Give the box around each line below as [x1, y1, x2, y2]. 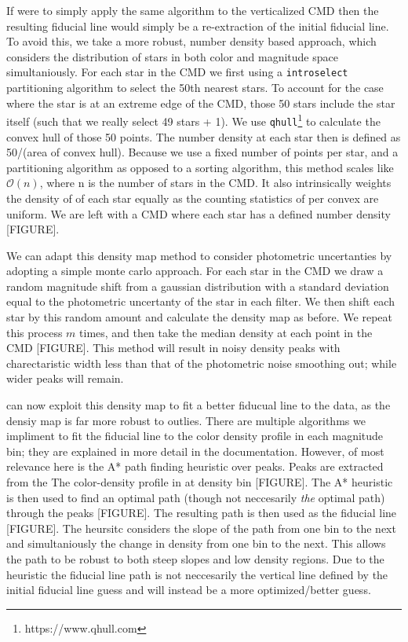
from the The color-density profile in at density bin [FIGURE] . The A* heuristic [6, 474, 393, 490]
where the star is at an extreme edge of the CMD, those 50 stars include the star [6, 94, 395, 111]
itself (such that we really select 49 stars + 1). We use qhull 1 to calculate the [6, 111, 381, 129]
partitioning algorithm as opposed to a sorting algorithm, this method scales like [6, 159, 394, 175]
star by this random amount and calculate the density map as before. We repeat [6, 309, 393, 325]
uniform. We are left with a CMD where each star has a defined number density [6, 205, 391, 222]
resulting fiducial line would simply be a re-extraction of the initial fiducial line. [6, 17, 389, 34]
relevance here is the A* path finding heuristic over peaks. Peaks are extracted [6, 458, 384, 475]
